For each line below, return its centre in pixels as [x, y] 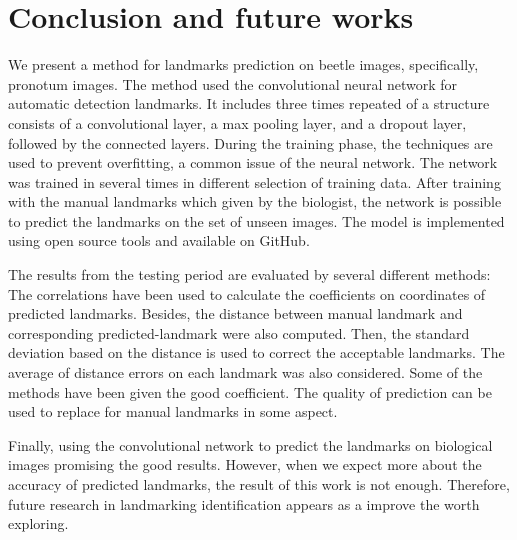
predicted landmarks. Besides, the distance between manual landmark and [235, 313]
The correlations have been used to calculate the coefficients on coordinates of [247, 293]
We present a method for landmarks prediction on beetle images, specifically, [243, 64]
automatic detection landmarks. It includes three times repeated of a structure [249, 103]
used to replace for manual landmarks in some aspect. [173, 411]
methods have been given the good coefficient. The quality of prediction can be [250, 391]
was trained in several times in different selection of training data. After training [254, 181]
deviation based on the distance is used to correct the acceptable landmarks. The [256, 352]
